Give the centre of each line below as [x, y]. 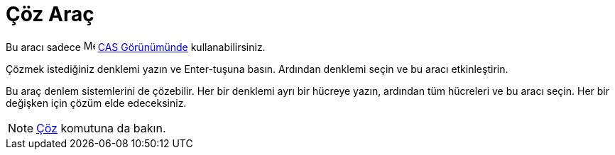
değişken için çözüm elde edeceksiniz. [96, 103]
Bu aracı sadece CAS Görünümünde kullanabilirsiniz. [136, 47]
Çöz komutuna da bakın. [101, 128]
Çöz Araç [50, 14]
